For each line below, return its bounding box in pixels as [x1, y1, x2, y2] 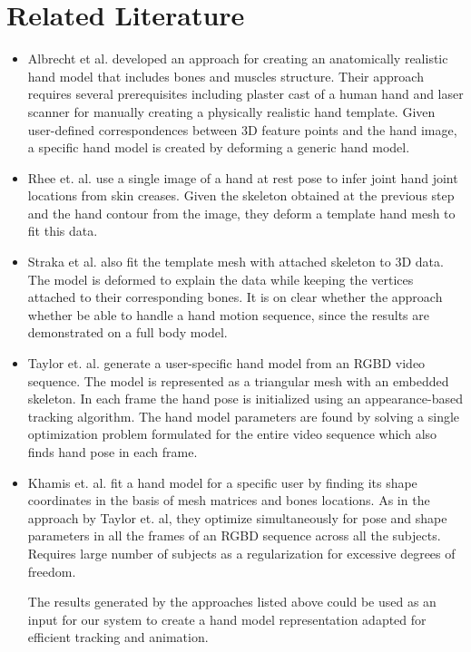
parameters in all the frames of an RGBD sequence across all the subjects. [27, 526, 441, 545]
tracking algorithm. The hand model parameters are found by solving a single [27, 406, 460, 425]
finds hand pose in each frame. [27, 443, 198, 461]
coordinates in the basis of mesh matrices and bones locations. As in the [27, 491, 430, 510]
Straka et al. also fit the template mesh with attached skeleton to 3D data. [27, 252, 444, 271]
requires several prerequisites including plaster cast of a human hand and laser [27, 84, 464, 103]
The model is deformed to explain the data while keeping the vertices [27, 269, 414, 288]
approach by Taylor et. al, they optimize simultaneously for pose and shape [27, 508, 447, 527]
